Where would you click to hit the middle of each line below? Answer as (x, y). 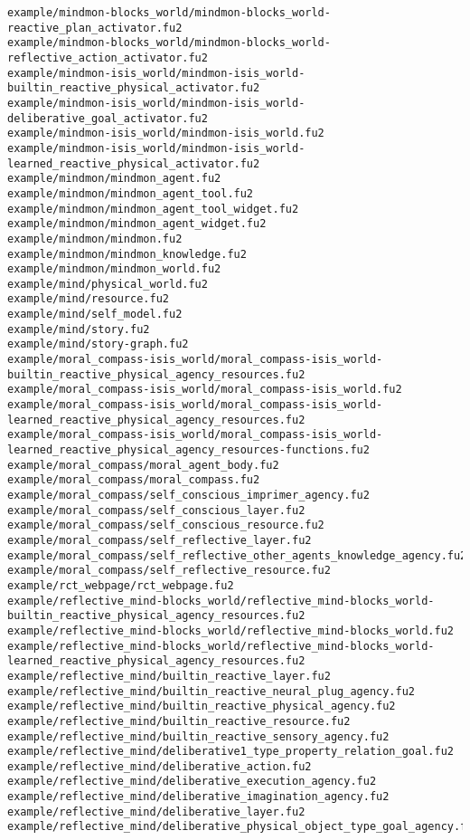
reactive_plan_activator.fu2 (95, 28)
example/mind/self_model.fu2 (95, 315)
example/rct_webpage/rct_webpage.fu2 (121, 585)
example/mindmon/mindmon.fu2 (95, 239)
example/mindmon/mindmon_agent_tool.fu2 (131, 193)
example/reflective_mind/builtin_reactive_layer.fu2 (169, 676)
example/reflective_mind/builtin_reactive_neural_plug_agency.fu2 (211, 691)
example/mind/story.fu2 (79, 329)
